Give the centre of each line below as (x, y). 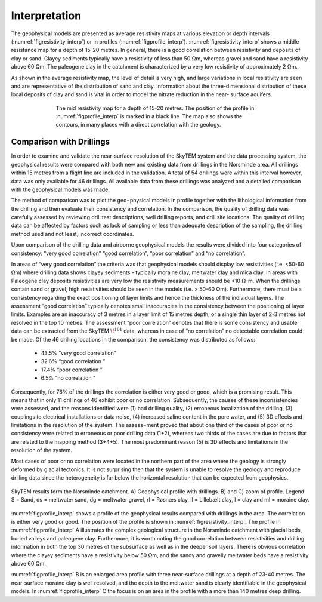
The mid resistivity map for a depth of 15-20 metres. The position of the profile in (155, 108)
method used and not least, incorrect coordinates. (72, 234)
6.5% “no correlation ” (68, 378)
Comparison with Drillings (61, 142)
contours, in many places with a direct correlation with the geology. (138, 125)
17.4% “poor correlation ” (72, 370)
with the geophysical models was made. (61, 189)
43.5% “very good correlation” (78, 353)
